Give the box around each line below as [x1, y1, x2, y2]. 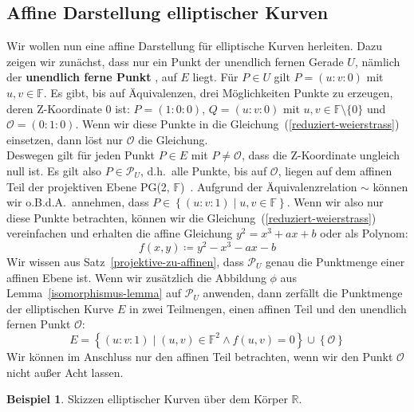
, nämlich [354, 53, 400, 69]
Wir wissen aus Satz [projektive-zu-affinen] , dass [6, 253, 244, 269]
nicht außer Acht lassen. [6, 363, 124, 380]
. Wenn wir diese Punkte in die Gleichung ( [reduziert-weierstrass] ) [75, 116, 400, 132]
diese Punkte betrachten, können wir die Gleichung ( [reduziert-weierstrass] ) [6, 209, 377, 226]
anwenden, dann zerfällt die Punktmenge [203, 284, 403, 301]
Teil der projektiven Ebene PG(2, [6, 178, 170, 194]
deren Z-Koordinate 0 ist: [6, 100, 130, 116]
